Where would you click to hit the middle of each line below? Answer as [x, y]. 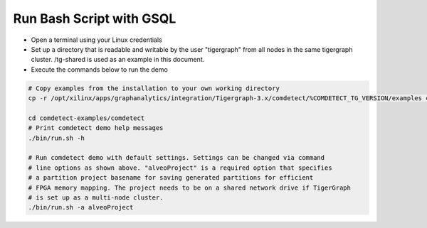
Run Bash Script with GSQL [95, 18]
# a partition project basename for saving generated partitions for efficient [171, 178]
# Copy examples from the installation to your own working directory [154, 88]
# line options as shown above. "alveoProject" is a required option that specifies [180, 168]
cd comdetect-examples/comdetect [86, 118]
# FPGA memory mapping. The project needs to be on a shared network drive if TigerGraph [190, 188]
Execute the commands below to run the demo [100, 69]
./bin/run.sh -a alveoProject [81, 207]
